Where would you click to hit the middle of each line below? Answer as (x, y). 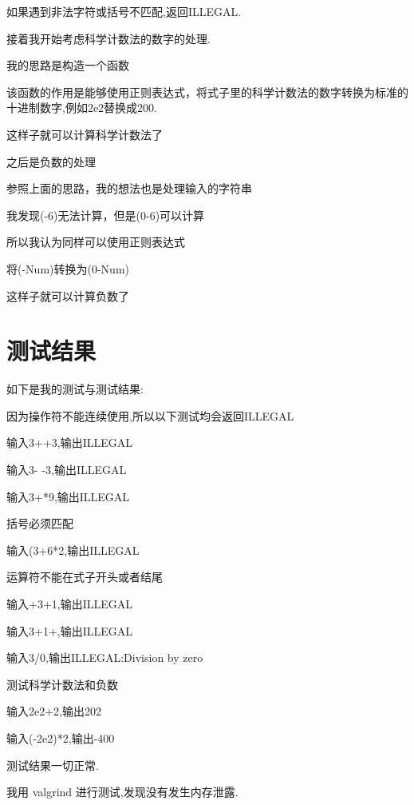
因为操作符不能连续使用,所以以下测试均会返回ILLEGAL (150, 415)
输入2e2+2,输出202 (54, 711)
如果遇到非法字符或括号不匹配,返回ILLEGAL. (124, 11)
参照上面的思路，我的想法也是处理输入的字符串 (129, 188)
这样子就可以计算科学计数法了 (85, 134)
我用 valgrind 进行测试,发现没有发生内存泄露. (122, 792)
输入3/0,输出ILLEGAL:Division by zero (105, 658)
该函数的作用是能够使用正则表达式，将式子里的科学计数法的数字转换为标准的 (207, 92)
